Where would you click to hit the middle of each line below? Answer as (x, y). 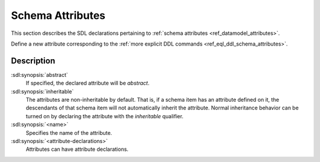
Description (33, 61)
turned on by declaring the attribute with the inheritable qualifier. (105, 116)
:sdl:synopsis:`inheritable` (42, 91)
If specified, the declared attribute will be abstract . (88, 83)
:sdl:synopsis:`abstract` (39, 74)
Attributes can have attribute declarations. (77, 149)
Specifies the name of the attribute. (69, 132)
